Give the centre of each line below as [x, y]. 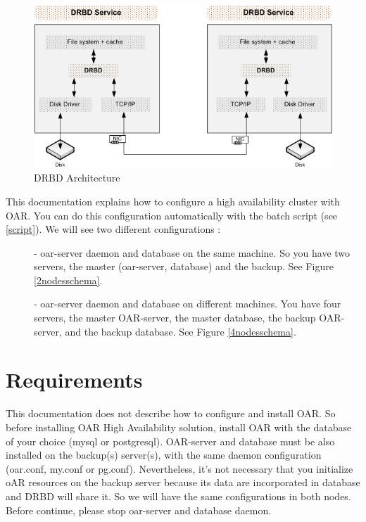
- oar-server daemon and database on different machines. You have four [188, 304]
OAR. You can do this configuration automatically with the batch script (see [172, 215]
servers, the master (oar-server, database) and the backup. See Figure [184, 266]
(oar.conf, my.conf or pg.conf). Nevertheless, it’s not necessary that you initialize [179, 468]
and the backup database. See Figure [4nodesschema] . [181, 331]
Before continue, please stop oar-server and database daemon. [139, 510]
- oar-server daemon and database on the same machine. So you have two [192, 252]
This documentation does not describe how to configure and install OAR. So [171, 413]
